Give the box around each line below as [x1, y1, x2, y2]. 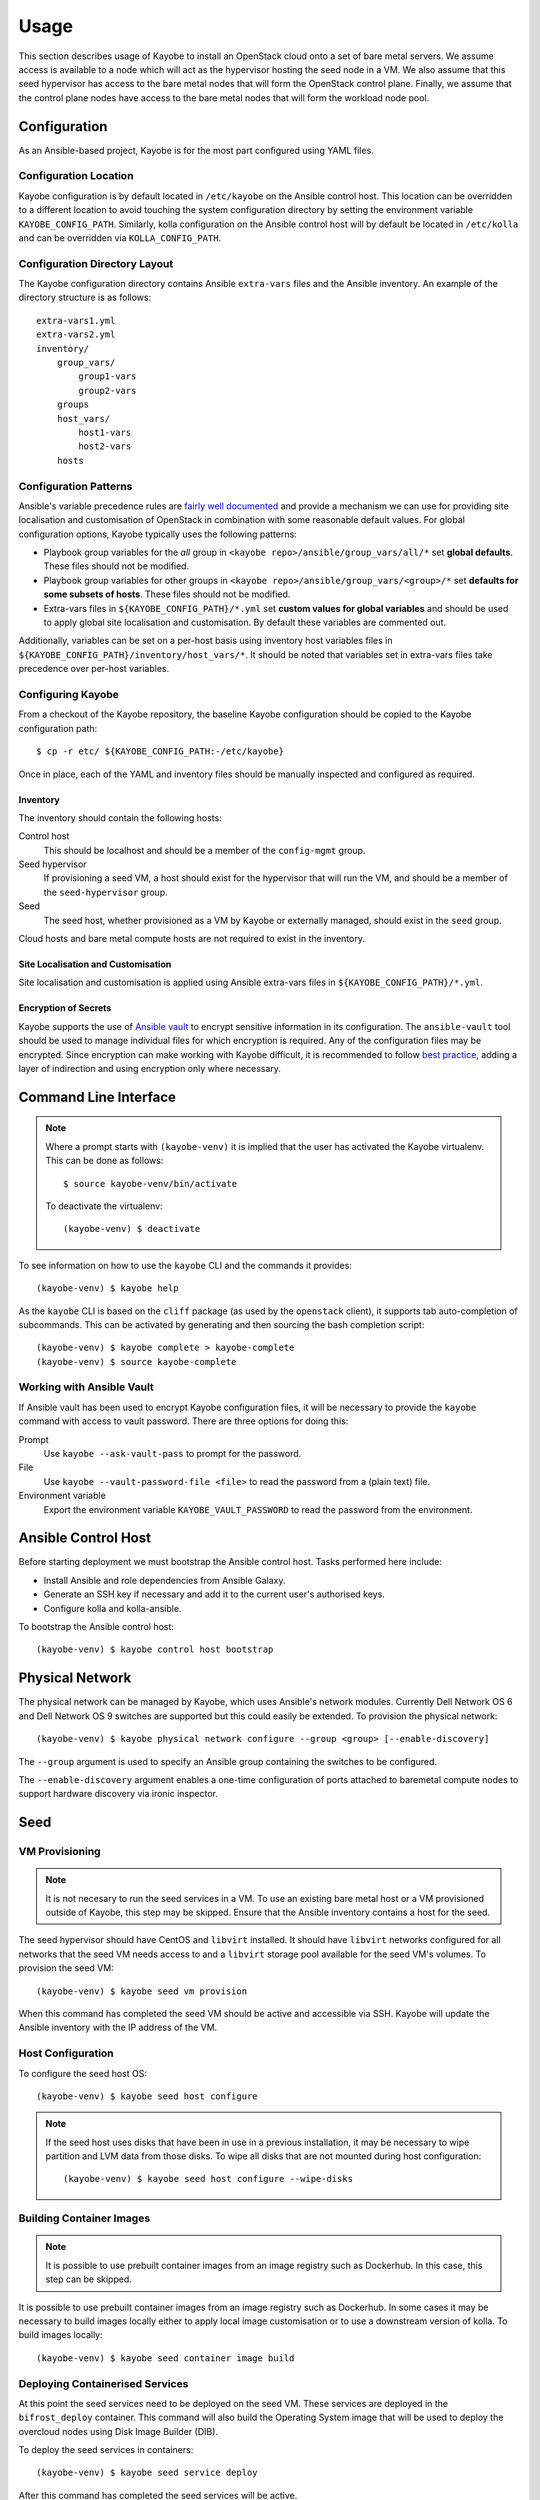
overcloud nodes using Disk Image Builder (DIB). [18, 2425, 219, 2437]
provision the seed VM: [18, 1962, 114, 1974]
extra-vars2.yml [36, 329, 116, 340]
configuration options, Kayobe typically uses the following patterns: [18, 528, 297, 540]
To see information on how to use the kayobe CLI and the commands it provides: [18, 1259, 352, 1271]
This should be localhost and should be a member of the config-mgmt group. [43, 844, 366, 856]
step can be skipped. [45, 2273, 132, 2285]
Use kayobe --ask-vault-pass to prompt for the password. [43, 1448, 302, 1459]
